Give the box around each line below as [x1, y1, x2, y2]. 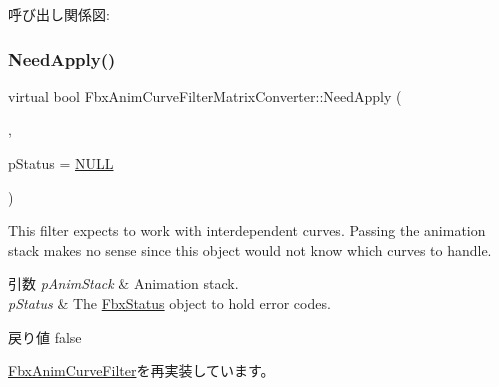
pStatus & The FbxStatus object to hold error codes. [8, 292, 331, 313]
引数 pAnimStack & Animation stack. [8, 273, 239, 294]
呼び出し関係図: [8, 4, 110, 24]
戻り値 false [8, 326, 82, 347]
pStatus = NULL [8, 153, 114, 173]
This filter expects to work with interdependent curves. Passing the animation [8, 220, 486, 241]
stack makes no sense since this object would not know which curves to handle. [8, 239, 492, 260]
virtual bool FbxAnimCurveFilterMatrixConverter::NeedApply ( [8, 85, 402, 106]
